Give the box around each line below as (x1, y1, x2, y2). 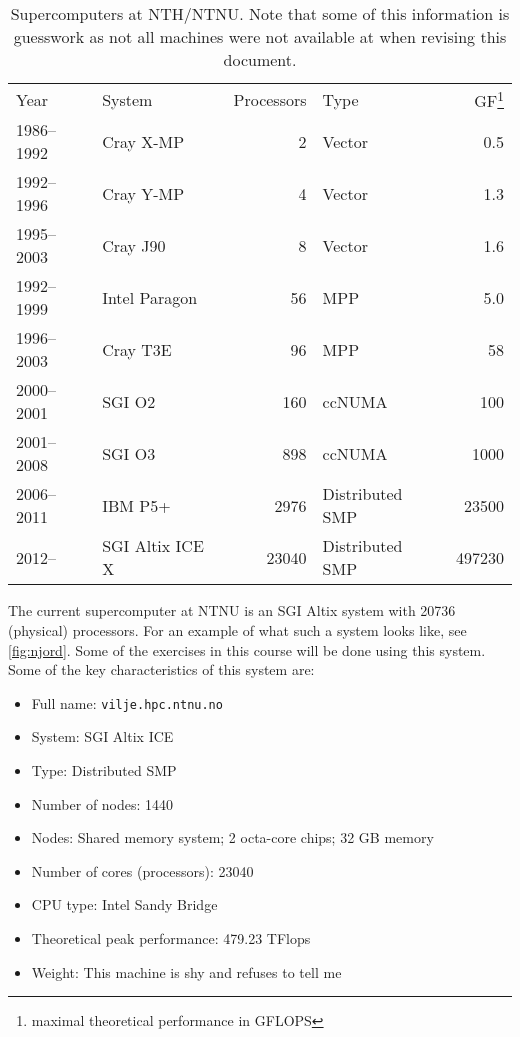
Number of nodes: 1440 (31, 793, 174, 814)
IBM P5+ (102, 493, 171, 517)
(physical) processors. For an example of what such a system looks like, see (8, 619, 467, 640)
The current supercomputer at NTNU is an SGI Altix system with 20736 (8, 600, 456, 621)
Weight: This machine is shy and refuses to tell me (31, 961, 342, 982)
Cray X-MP (102, 129, 185, 153)
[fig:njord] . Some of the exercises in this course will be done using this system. (8, 639, 486, 660)
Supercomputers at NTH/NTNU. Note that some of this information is (10, 2, 510, 25)
